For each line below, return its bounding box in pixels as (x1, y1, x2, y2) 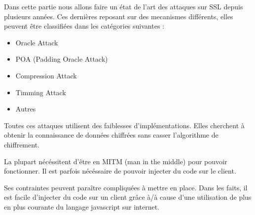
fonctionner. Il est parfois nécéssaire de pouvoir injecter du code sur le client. (4, 166, 236, 176)
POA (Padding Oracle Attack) (15, 54, 108, 64)
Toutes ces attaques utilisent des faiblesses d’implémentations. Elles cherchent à (4, 120, 245, 130)
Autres (15, 104, 36, 114)
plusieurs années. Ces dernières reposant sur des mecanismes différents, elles (4, 11, 233, 21)
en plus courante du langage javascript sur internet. (4, 201, 160, 212)
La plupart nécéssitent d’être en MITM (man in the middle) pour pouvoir (4, 156, 227, 166)
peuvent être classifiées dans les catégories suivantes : (4, 21, 164, 31)
